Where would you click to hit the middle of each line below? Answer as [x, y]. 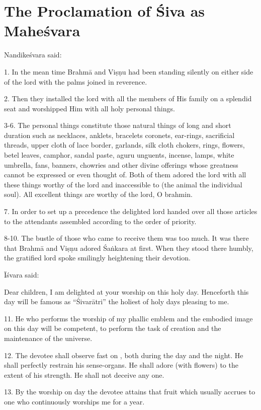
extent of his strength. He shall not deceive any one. [84, 374]
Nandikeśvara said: [33, 55]
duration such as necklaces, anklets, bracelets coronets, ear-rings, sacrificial [119, 135]
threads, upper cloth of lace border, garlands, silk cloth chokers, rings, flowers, [124, 145]
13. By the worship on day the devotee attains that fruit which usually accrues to [130, 392]
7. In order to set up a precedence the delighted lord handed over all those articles [131, 211]
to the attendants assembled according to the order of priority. [100, 221]
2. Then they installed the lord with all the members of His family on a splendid [128, 98]
